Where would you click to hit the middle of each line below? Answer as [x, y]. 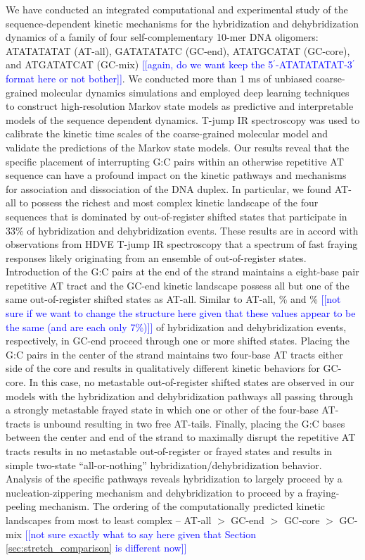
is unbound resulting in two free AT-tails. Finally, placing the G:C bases [189, 423]
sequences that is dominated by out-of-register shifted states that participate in [177, 216]
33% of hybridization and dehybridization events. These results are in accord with [182, 230]
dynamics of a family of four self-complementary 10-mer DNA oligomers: [162, 37]
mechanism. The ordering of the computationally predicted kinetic [182, 506]
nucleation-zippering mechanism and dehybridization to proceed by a [154, 492]
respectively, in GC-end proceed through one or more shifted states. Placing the [178, 341]
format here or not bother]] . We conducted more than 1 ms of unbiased [159, 78]
